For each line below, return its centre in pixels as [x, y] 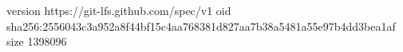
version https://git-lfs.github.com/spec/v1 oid [119, 10]
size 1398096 [37, 41]
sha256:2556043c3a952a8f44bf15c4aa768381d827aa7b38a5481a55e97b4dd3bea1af [201, 26]
